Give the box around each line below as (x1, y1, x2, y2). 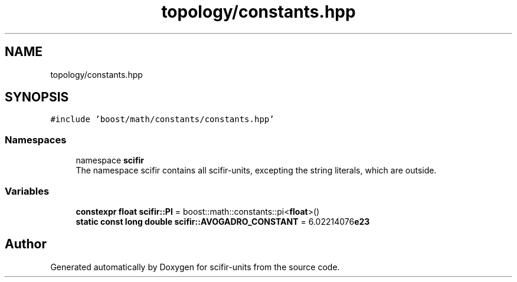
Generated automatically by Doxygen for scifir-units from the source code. (50, 261, 340, 272)
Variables (5, 185, 50, 197)
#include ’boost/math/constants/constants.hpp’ (50, 114, 274, 124)
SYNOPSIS (5, 90, 69, 105)
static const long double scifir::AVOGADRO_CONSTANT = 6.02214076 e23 (76, 216, 370, 227)
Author (5, 237, 47, 252)
